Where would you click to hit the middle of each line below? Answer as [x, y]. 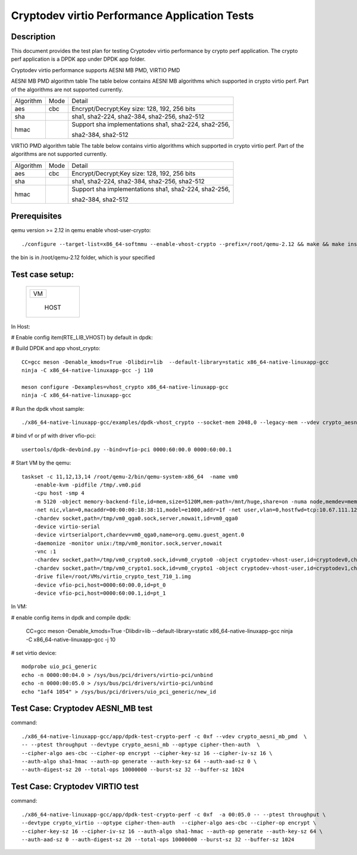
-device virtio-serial [67, 526]
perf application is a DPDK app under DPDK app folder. [78, 59]
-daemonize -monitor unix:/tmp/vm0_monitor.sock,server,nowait [128, 543]
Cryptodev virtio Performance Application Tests [132, 15]
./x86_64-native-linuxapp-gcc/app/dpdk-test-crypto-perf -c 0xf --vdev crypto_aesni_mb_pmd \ [165, 736]
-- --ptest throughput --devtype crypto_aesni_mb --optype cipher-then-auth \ [141, 745]
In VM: [19, 607]
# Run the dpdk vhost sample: [48, 408]
